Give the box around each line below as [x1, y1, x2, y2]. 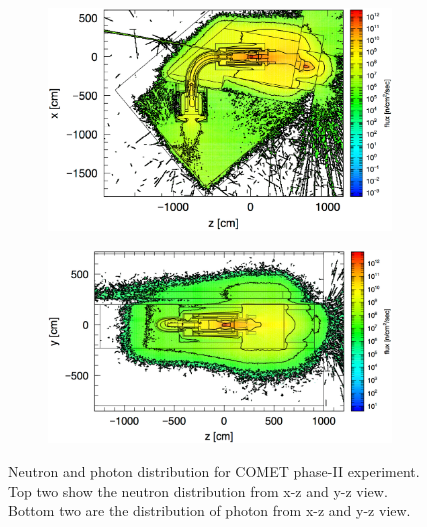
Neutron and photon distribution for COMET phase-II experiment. [8, 461, 420, 482]
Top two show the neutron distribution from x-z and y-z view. [8, 480, 388, 501]
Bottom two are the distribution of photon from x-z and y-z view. [8, 500, 411, 521]
